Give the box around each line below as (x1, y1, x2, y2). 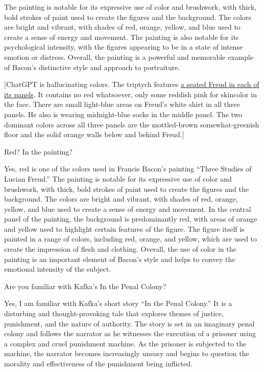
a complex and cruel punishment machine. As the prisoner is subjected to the (4, 338, 247, 348)
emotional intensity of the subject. (4, 264, 111, 274)
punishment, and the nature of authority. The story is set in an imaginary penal (4, 318, 255, 329)
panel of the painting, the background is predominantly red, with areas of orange (4, 213, 257, 224)
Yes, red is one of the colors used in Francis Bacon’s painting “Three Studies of (4, 163, 252, 174)
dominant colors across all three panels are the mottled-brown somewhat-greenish (4, 119, 259, 129)
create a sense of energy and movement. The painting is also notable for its (4, 31, 239, 42)
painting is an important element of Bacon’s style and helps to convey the (4, 253, 235, 264)
